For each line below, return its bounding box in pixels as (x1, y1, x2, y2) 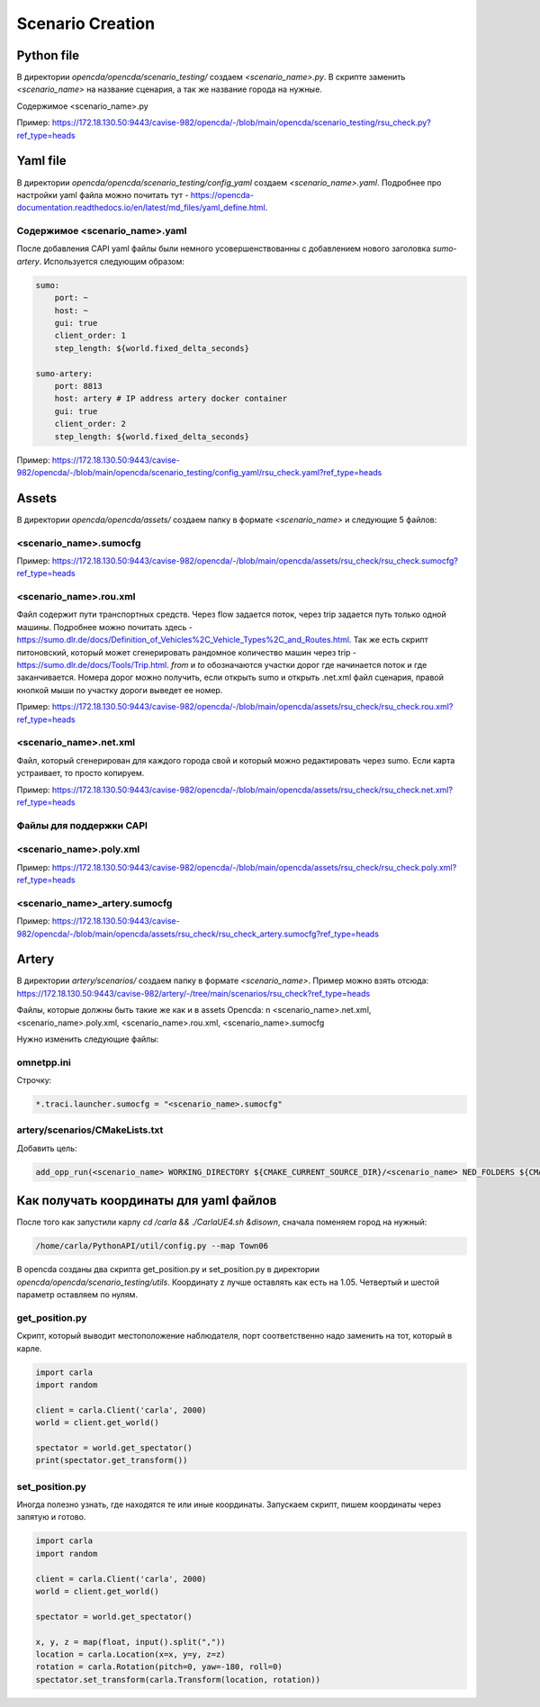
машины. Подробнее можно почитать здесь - (16, 621, 193, 632)
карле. (16, 1342, 42, 1354)
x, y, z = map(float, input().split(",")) (35, 1637, 226, 1647)
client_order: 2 (54, 419, 126, 429)
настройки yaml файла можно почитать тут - (16, 189, 189, 200)
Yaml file (16, 153, 67, 168)
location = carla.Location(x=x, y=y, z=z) (35, 1648, 226, 1659)
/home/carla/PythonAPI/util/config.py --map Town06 (35, 1241, 269, 1251)
